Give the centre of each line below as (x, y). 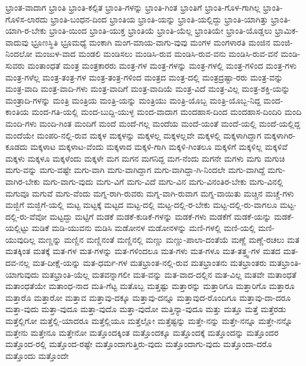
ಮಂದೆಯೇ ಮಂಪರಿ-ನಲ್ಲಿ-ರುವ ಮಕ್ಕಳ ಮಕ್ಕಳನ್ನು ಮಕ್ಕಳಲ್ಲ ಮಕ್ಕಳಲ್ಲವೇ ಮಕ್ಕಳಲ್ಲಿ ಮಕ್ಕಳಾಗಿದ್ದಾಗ (133, 135)
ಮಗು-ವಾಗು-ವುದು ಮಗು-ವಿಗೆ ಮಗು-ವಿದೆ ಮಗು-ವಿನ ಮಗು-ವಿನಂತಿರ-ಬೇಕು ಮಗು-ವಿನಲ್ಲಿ (163, 181)
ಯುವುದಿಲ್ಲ (20, 239)
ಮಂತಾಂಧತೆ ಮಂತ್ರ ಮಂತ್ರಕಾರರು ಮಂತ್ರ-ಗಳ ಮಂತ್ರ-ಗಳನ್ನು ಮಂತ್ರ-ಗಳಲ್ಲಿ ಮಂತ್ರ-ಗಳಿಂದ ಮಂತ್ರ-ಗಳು (162, 65)
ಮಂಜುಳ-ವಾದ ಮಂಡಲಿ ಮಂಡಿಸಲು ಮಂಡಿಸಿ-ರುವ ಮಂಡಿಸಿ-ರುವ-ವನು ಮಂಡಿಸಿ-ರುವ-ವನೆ (157, 54)
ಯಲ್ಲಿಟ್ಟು (17, 228)
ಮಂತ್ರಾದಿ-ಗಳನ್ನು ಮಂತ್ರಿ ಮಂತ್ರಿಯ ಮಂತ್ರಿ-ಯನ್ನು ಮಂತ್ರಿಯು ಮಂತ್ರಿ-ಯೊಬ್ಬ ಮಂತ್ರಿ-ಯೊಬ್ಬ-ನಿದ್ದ (133, 100)
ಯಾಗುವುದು (22, 274)
